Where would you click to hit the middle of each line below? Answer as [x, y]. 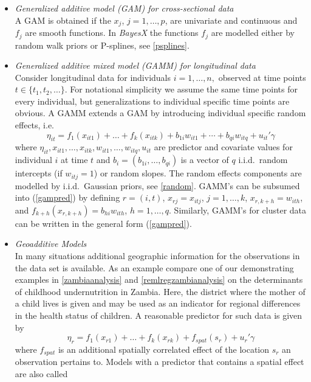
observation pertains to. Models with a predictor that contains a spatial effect [159, 362]
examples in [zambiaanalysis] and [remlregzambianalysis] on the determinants [159, 280]
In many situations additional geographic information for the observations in [157, 255]
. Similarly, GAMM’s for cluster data [238, 210]
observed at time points [262, 77]
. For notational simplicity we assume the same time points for [181, 89]
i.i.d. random [263, 160]
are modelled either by [253, 33]
